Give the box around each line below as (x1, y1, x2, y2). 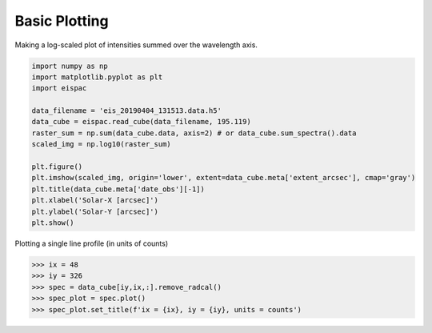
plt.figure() (31, 162, 83, 171)
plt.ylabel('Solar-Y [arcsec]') (31, 207, 159, 216)
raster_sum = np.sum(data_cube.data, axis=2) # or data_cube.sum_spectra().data (31, 128, 357, 138)
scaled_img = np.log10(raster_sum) (31, 140, 171, 149)
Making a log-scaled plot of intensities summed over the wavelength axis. (14, 40, 258, 50)
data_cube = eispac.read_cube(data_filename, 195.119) (31, 117, 251, 126)
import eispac (31, 84, 87, 93)
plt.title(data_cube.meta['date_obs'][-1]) (31, 184, 206, 194)
